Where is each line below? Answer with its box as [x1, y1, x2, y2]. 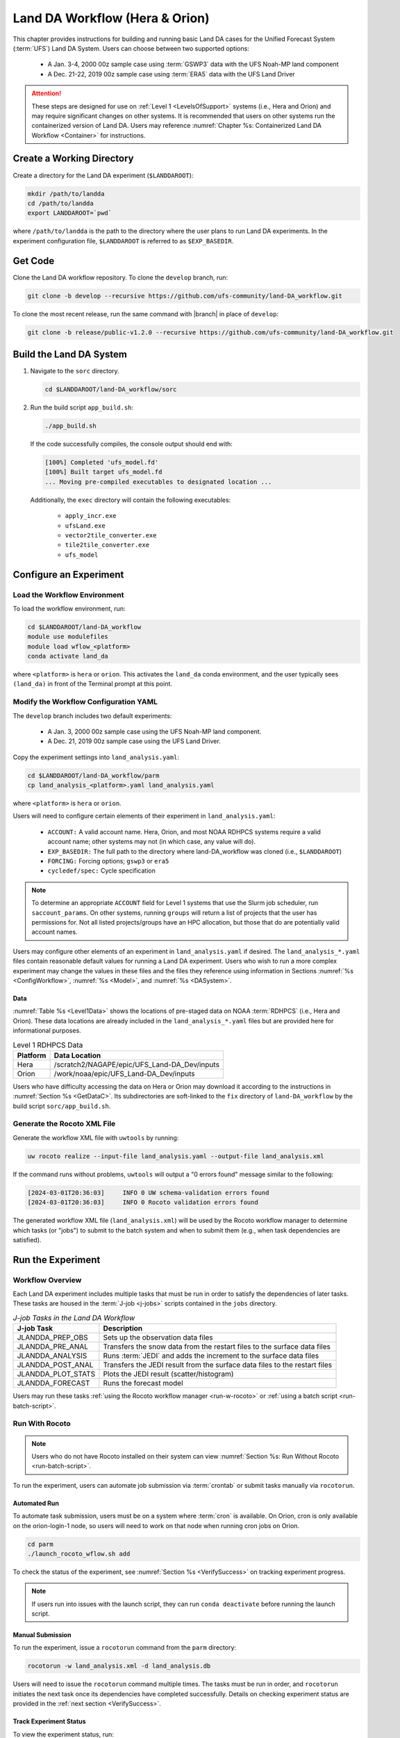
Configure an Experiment [12, 569, 124, 580]
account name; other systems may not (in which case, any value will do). [47, 838, 256, 846]
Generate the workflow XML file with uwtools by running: [12, 1133, 179, 1142]
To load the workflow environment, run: [12, 604, 126, 612]
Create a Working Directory [12, 153, 134, 165]
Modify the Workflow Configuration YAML [12, 697, 158, 707]
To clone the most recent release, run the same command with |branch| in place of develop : [12, 309, 279, 318]
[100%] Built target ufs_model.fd [44, 468, 162, 476]
